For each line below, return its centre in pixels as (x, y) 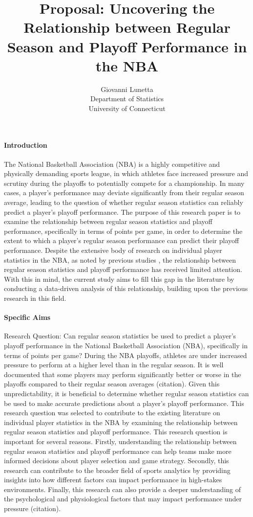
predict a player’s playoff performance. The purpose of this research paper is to (122, 212)
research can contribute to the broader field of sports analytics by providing (117, 470)
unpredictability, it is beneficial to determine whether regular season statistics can (126, 393)
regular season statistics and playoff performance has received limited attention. (123, 269)
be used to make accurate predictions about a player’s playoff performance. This (124, 403)
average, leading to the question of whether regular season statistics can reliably (124, 202)
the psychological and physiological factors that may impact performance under (123, 499)
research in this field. (35, 298)
